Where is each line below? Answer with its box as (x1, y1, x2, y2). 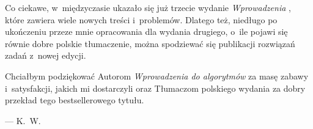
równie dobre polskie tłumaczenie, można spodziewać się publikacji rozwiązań (5, 37, 295, 50)
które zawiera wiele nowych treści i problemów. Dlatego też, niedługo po (5, 13, 278, 26)
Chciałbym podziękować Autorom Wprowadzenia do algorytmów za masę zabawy (5, 69, 309, 82)
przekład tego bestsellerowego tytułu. (5, 94, 144, 106)
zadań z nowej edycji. (5, 49, 86, 62)
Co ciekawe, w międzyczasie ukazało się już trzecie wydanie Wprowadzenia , (5, 1, 291, 13)
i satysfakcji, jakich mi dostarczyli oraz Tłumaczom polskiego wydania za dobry (5, 81, 306, 94)
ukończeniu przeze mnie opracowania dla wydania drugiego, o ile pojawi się (5, 25, 288, 38)
